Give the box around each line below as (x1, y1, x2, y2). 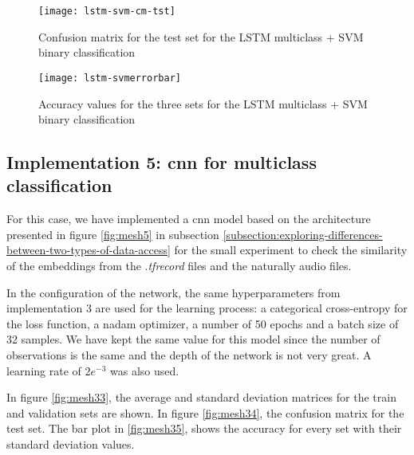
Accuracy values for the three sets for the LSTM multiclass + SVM (38, 95, 368, 112)
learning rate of (6, 362, 81, 379)
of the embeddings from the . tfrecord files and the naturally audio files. (6, 257, 352, 274)
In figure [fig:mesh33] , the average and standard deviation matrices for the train (6, 389, 396, 406)
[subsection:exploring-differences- (223, 226, 383, 242)
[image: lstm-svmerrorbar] (38, 72, 181, 84)
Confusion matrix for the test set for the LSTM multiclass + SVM (38, 28, 364, 45)
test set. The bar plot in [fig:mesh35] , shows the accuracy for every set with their (6, 420, 402, 437)
